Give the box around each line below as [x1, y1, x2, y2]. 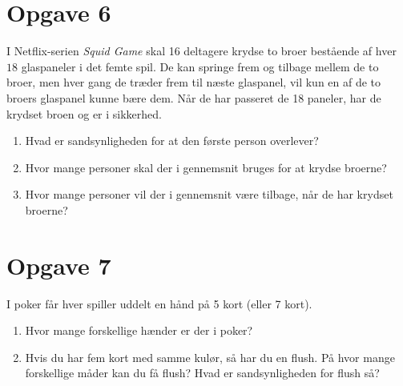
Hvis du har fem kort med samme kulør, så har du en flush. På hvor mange [25, 348, 395, 365]
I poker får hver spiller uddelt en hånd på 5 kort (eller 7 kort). [6, 295, 312, 312]
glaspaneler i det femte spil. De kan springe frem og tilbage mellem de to [21, 58, 379, 74]
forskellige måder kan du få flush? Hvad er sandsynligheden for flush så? [25, 364, 380, 381]
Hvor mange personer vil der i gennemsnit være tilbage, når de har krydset [25, 186, 393, 203]
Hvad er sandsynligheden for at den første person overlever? [25, 132, 319, 149]
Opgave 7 [6, 248, 111, 281]
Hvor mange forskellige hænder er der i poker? [25, 322, 253, 339]
